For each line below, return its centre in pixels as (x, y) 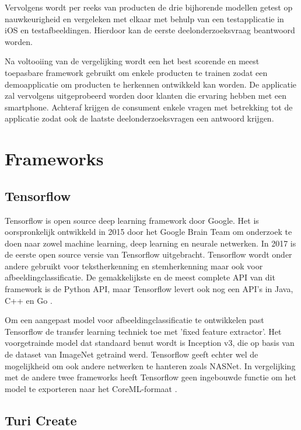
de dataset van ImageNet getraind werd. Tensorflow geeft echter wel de (132, 354)
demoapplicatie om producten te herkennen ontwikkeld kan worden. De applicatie (151, 84)
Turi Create (41, 420)
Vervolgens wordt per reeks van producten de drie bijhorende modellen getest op (149, 7)
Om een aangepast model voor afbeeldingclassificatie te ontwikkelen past (134, 320)
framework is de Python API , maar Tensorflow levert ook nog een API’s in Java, (149, 289)
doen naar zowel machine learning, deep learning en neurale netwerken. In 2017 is (150, 243)
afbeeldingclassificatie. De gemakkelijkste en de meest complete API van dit (140, 277)
